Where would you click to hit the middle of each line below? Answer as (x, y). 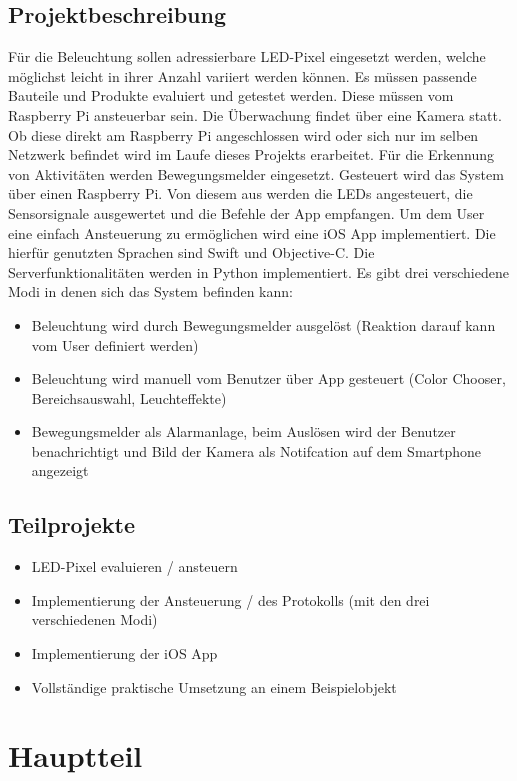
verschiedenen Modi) (94, 619)
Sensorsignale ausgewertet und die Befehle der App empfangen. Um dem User (246, 212)
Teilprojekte (72, 524)
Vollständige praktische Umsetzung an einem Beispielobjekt (214, 686)
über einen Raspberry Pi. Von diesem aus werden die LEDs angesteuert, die (240, 193)
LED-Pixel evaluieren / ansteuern (134, 566)
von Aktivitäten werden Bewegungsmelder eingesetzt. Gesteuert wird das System (256, 173)
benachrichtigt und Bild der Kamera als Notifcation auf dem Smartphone (256, 450)
